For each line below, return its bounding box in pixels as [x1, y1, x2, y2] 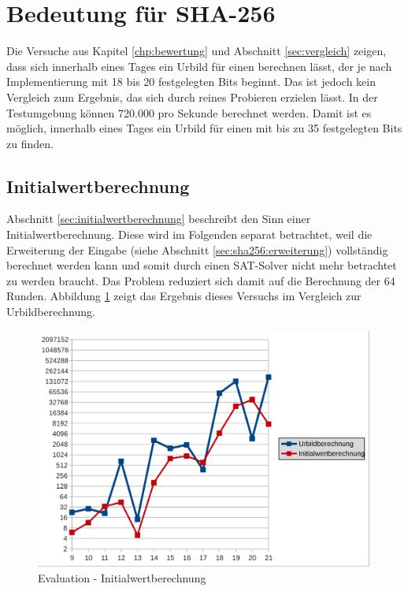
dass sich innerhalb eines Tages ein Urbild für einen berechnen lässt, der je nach [6, 58, 392, 74]
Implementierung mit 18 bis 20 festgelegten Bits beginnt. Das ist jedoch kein [6, 73, 376, 90]
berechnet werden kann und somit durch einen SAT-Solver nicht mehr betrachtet [6, 257, 397, 273]
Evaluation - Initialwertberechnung [38, 569, 206, 585]
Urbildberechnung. [6, 303, 95, 320]
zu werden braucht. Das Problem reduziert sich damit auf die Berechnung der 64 [6, 272, 395, 288]
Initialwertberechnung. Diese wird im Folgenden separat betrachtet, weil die [6, 226, 373, 243]
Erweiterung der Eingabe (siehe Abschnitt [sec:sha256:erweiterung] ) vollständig [6, 241, 388, 258]
